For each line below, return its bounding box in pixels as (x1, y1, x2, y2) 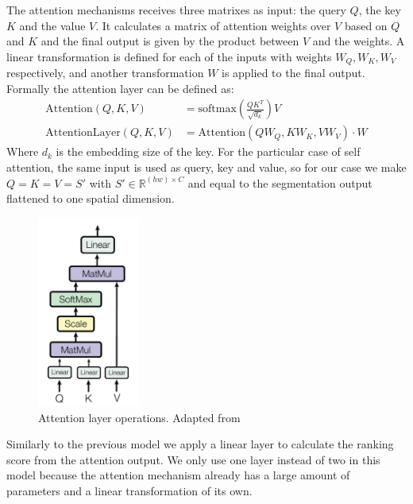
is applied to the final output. (222, 64, 365, 81)
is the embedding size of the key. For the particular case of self (56, 143, 361, 160)
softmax (198, 103, 237, 115)
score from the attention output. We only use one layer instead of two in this (6, 451, 380, 467)
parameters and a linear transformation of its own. (6, 483, 253, 499)
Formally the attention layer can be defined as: (6, 79, 234, 96)
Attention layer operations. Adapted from (38, 409, 241, 425)
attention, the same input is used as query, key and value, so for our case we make (6, 159, 407, 176)
